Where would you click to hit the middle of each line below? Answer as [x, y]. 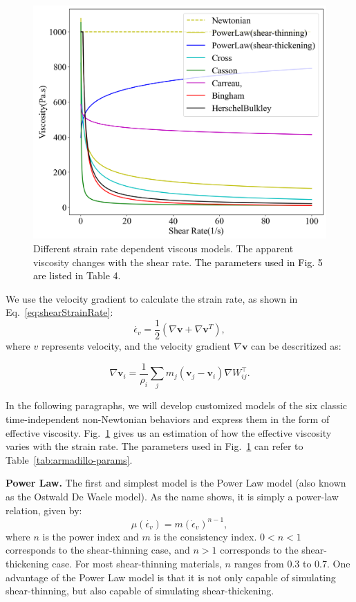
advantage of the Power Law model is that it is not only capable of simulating [171, 577]
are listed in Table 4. [77, 275]
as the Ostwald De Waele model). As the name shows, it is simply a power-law [172, 497]
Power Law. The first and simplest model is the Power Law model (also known [176, 483]
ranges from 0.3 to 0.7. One [292, 563]
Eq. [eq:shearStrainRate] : [59, 312]
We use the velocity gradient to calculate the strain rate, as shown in [152, 298]
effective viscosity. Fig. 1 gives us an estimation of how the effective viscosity [169, 432]
